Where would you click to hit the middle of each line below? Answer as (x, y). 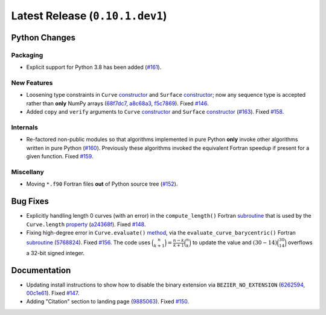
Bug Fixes (30, 202)
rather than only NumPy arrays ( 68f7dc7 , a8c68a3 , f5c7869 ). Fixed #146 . (117, 103)
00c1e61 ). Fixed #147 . (53, 293)
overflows (300, 242)
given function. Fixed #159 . (60, 157)
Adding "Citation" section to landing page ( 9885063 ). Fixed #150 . (108, 302)
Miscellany (28, 172)
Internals (25, 127)
